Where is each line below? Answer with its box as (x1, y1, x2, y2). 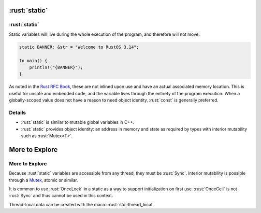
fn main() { (19, 58, 48, 63)
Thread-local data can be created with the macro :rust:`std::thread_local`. (9, 201, 155, 207)
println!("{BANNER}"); (29, 64, 83, 70)
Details (9, 109, 26, 116)
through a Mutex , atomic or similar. (9, 177, 78, 183)
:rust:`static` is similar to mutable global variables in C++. (21, 119, 135, 125)
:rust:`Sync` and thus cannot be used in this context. (9, 193, 113, 199)
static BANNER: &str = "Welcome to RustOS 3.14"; (19, 44, 139, 50)
